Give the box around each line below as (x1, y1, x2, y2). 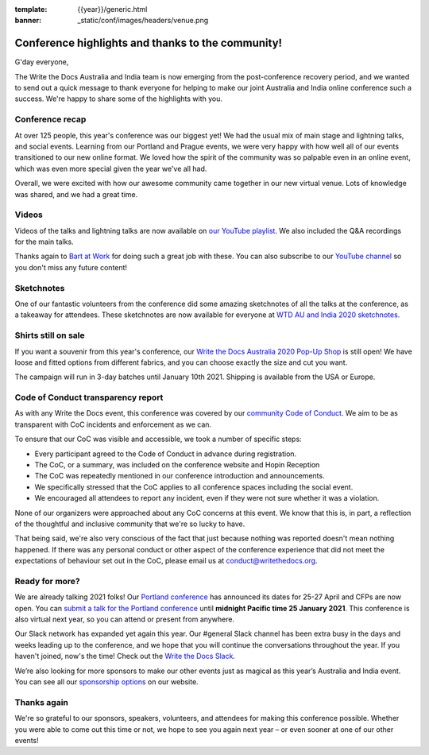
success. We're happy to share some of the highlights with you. (14, 94, 222, 103)
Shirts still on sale (14, 330, 85, 341)
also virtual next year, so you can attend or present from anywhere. (14, 614, 234, 624)
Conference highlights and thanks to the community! (14, 37, 282, 50)
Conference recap (14, 114, 87, 125)
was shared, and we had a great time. (14, 189, 138, 199)
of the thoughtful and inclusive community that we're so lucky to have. (14, 519, 245, 528)
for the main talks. (14, 237, 75, 246)
